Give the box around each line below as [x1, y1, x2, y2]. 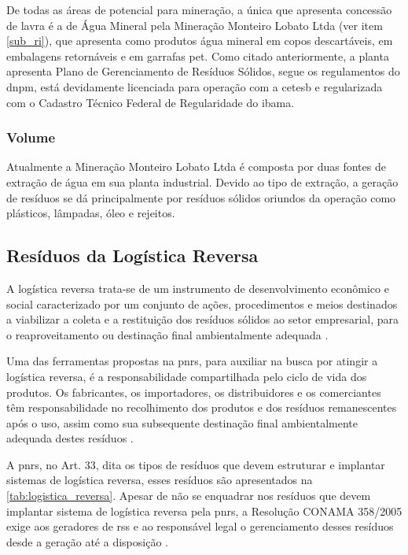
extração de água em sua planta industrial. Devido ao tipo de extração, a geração [6, 173, 399, 190]
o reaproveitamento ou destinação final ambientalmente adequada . [6, 326, 329, 342]
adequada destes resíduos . [6, 430, 134, 446]
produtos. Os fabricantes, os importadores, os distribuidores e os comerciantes [6, 383, 381, 400]
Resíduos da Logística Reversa [6, 243, 259, 268]
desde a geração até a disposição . [6, 533, 168, 549]
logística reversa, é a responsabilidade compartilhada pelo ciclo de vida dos [6, 368, 367, 384]
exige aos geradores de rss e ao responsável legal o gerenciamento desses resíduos [6, 518, 394, 535]
